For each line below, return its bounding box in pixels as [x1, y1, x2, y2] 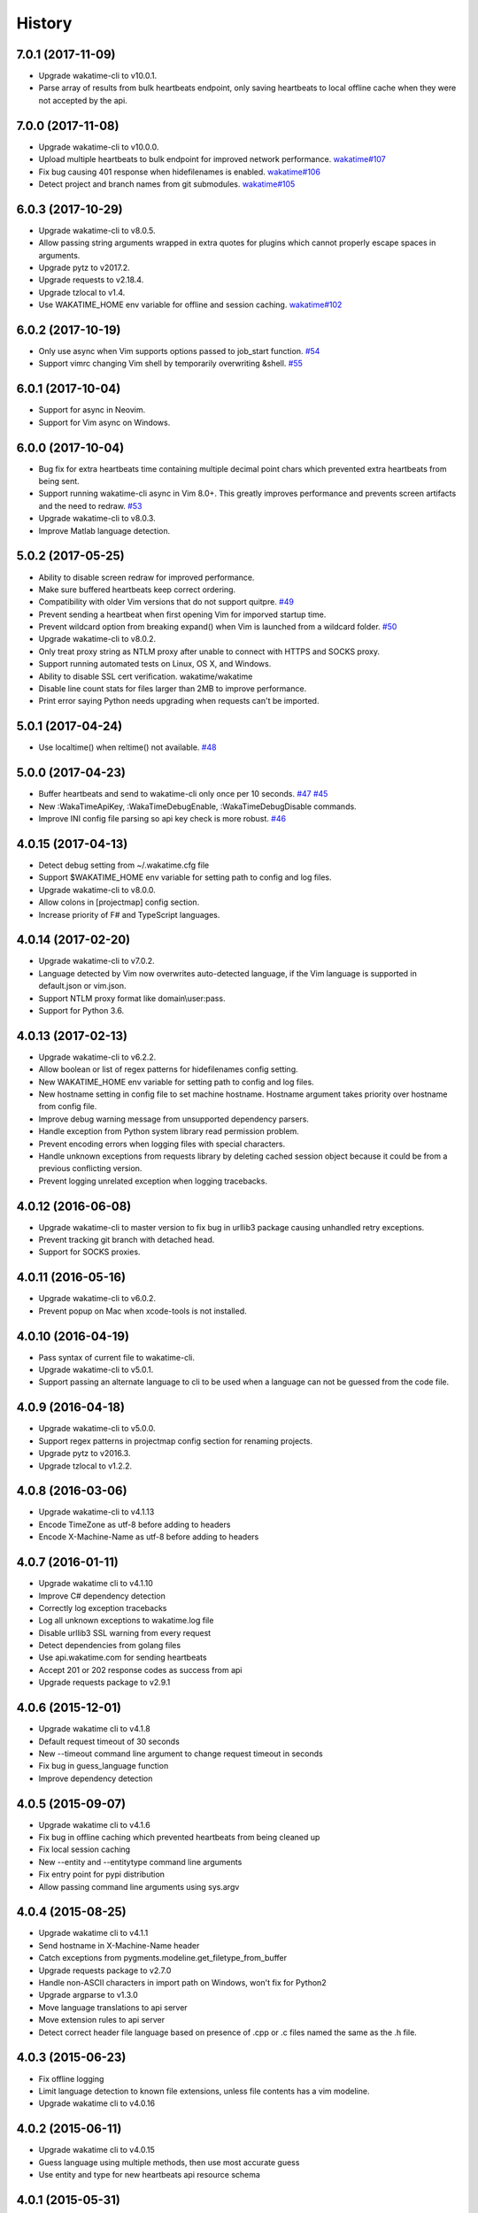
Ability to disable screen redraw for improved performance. [38, 572, 255, 582]
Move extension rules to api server [38, 2015, 166, 2025]
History [16, 13, 73, 33]
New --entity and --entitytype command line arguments [38, 1856, 243, 1867]
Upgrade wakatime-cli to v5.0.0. [38, 1423, 156, 1434]
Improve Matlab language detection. [38, 525, 171, 536]
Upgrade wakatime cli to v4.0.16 [38, 2098, 155, 2109]
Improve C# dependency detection [38, 1590, 166, 1601]
